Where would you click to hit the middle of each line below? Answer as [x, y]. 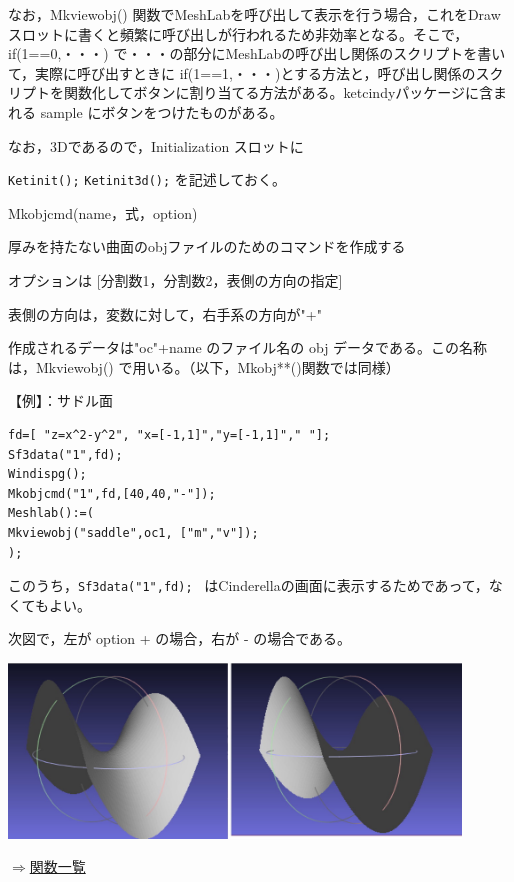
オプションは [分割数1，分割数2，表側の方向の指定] [175, 280]
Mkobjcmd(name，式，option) [103, 212]
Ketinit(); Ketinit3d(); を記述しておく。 [147, 179]
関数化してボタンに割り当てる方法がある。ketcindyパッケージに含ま [285, 92]
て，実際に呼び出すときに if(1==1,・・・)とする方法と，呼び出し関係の [242, 72]
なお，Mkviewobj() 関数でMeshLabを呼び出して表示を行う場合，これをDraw [254, 14]
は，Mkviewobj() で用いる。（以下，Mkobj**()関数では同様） [204, 366]
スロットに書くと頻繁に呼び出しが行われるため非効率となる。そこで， [238, 33]
